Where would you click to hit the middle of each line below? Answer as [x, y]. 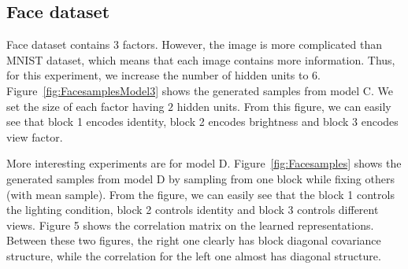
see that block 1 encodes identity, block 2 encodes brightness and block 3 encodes [202, 122]
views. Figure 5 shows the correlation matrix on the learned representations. [190, 225]
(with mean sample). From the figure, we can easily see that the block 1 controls [200, 194]
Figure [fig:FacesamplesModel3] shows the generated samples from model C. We [200, 90]
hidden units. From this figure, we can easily [284, 106]
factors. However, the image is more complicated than [252, 44]
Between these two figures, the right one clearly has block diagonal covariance [194, 240]
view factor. [35, 136]
